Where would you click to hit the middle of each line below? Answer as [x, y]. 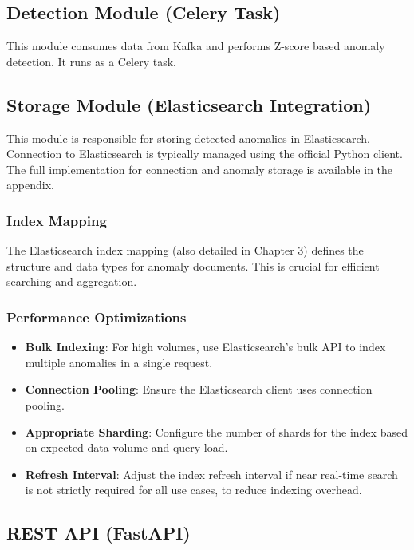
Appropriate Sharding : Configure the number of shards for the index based [216, 431]
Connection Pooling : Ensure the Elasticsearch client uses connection [199, 389]
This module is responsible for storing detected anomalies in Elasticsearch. [188, 138]
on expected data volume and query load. [126, 447]
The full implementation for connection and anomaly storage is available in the [200, 169]
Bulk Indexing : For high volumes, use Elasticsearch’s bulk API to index [205, 347]
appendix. [30, 185]
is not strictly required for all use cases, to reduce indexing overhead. [193, 490]
